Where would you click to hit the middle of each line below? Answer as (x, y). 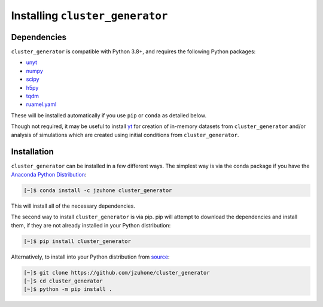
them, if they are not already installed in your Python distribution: (91, 225)
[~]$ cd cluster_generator (63, 281)
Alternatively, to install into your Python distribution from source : (90, 257)
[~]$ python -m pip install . (68, 289)
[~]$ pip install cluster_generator (77, 241)
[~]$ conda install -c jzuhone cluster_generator (98, 190)
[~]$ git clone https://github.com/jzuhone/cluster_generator (117, 273)
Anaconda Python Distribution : (49, 174)
